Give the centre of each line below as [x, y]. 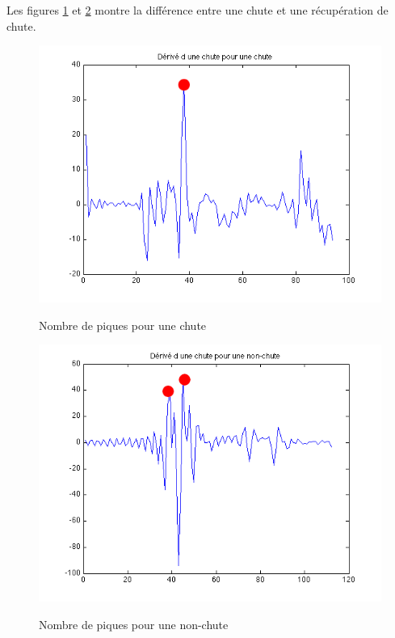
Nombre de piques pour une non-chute [134, 624]
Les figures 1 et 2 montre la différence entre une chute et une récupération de [197, 10]
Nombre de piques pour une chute [123, 325]
